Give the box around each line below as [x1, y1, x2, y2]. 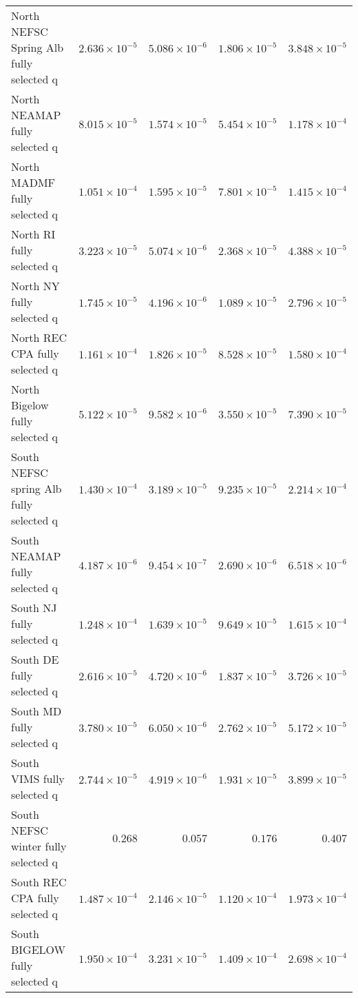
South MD [11, 703, 62, 719]
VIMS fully [11, 771, 65, 786]
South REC [11, 874, 67, 890]
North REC [11, 329, 67, 345]
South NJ [11, 600, 57, 615]
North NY [11, 278, 60, 294]
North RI [11, 226, 56, 242]
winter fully [11, 838, 67, 854]
